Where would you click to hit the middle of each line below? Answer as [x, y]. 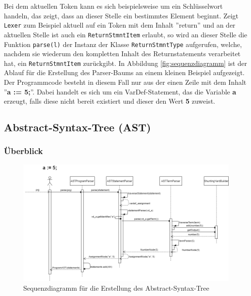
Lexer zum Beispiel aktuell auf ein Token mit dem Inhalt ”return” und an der [120, 25]
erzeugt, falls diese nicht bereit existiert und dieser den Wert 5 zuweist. [110, 101]
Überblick [24, 151]
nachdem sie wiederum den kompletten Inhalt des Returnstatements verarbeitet [122, 54]
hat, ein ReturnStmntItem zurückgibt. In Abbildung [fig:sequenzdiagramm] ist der [125, 63]
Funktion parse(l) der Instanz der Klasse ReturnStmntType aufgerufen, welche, [123, 44]
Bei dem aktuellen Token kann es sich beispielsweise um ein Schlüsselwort [113, 6]
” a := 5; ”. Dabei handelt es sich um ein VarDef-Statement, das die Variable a [120, 91]
